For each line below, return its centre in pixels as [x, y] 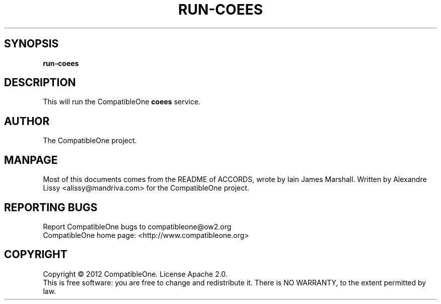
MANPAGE [31, 160]
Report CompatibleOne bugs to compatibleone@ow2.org [137, 226]
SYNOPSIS [31, 44]
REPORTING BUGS [51, 207]
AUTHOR [27, 121]
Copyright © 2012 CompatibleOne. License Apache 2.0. [135, 274]
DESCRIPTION [40, 83]
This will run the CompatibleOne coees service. [122, 102]
